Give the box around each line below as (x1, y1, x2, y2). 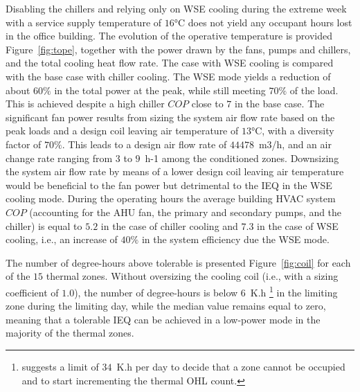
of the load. (289, 82, 339, 97)
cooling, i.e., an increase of (6, 232, 118, 247)
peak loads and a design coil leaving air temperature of (6, 123, 239, 138)
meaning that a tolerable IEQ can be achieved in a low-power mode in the (6, 312, 321, 326)
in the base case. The (235, 96, 325, 111)
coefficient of (6, 285, 59, 299)
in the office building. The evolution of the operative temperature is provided (6, 28, 332, 43)
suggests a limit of (21, 359, 99, 373)
